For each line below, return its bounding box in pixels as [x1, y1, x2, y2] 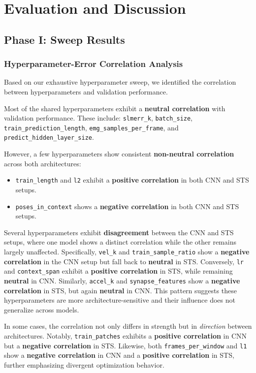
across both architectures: [4, 158, 81, 168]
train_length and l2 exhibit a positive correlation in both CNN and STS [15, 175, 249, 185]
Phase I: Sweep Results [4, 31, 125, 47]
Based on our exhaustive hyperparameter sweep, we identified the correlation [4, 77, 236, 87]
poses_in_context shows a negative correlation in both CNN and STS [15, 201, 239, 211]
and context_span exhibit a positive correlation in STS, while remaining [4, 266, 233, 276]
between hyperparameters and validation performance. [4, 86, 168, 96]
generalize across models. [4, 304, 79, 314]
